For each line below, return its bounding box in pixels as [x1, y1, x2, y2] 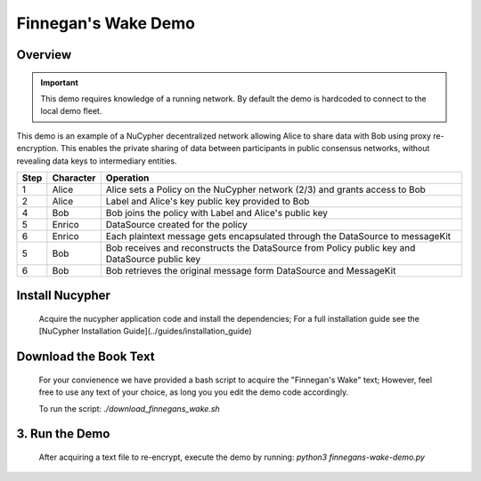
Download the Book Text [16, 349, 155, 365]
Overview [16, 47, 72, 62]
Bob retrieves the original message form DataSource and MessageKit [105, 264, 396, 277]
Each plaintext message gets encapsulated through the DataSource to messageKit [105, 229, 452, 242]
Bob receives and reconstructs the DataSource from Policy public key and [105, 241, 416, 253]
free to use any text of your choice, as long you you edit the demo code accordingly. [38, 387, 349, 397]
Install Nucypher [16, 288, 111, 303]
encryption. [16, 143, 60, 154]
